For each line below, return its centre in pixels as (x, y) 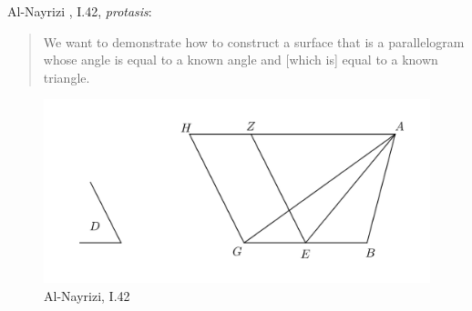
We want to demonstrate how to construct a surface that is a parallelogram (254, 41)
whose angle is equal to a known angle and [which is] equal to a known (241, 60)
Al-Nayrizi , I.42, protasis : (80, 11)
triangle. (67, 77)
